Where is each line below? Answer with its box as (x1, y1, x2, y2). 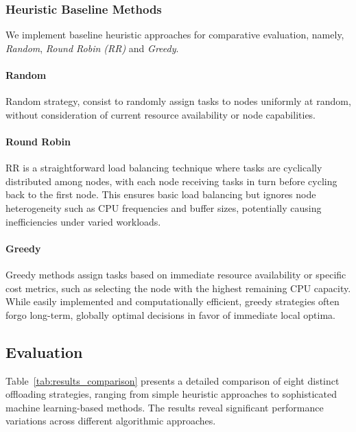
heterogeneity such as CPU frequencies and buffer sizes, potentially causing (5, 200, 322, 215)
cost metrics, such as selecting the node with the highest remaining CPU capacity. (5, 280, 351, 295)
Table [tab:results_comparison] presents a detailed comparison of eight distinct (5, 373, 340, 387)
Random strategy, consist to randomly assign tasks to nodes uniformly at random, (5, 94, 351, 108)
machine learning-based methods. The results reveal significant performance (5, 400, 324, 414)
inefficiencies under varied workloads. (5, 214, 161, 228)
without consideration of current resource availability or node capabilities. (5, 107, 316, 121)
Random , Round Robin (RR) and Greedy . (5, 40, 179, 55)
